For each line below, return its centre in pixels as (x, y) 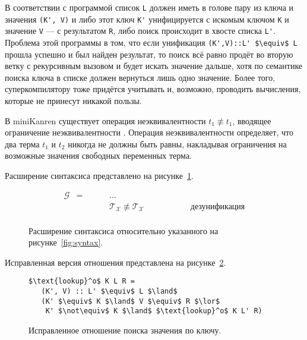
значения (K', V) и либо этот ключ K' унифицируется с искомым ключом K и (147, 19)
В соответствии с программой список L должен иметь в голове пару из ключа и (149, 7)
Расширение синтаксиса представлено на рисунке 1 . (99, 175)
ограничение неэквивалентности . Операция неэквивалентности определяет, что (149, 132)
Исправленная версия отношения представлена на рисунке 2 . (115, 262)
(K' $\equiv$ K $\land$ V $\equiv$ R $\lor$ (131, 301)
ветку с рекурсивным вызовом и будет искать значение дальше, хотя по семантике (154, 66)
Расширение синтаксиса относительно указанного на (124, 230)
